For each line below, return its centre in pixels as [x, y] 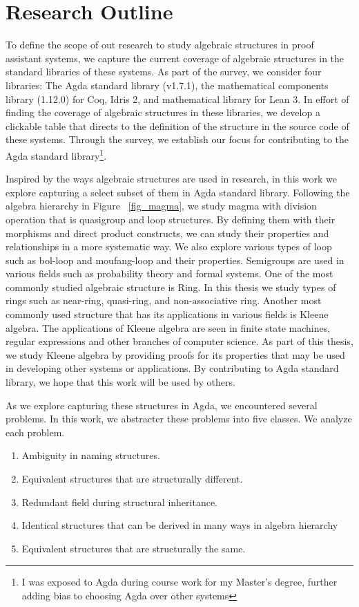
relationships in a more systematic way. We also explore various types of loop [169, 246]
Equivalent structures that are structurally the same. [134, 548]
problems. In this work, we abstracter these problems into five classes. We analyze [179, 419]
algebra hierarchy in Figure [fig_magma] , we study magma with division [161, 206]
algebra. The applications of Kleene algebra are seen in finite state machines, [168, 327]
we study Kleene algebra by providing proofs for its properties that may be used [175, 354]
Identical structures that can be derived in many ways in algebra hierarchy [180, 525]
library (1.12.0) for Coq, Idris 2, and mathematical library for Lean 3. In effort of [177, 99]
